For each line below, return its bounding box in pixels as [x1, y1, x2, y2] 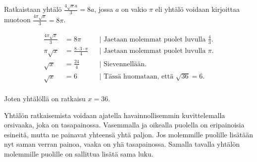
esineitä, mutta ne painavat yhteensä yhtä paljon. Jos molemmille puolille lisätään [4, 129, 253, 139]
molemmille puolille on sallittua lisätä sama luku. [4, 149, 154, 159]
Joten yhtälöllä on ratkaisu [4, 93, 86, 104]
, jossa [94, 4, 113, 14]
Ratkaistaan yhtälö [4, 4, 62, 14]
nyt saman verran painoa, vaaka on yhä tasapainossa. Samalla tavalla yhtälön [4, 139, 240, 149]
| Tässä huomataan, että [99, 73, 174, 81]
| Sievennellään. [99, 60, 147, 68]
